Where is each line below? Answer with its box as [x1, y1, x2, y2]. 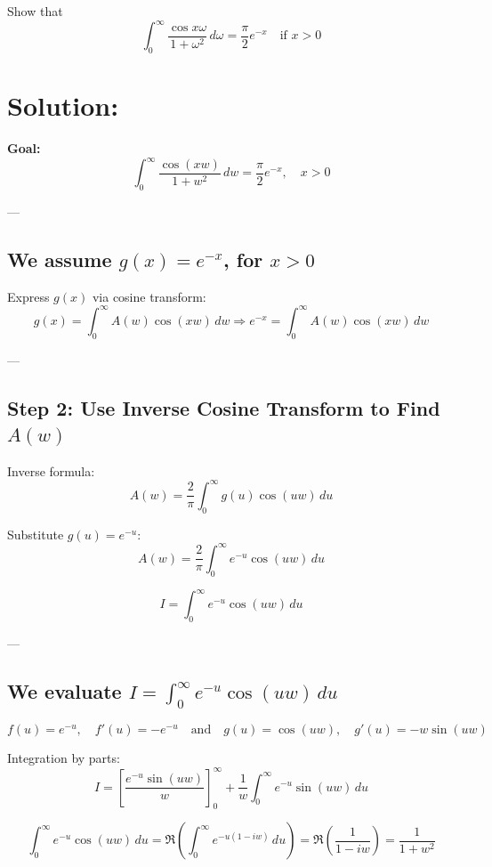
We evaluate [7, 677, 122, 704]
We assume [7, 245, 112, 272]
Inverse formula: [7, 461, 95, 480]
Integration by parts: [7, 749, 120, 767]
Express [7, 287, 50, 305]
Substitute [7, 524, 64, 543]
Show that [7, 2, 63, 20]
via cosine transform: [92, 287, 206, 305]
